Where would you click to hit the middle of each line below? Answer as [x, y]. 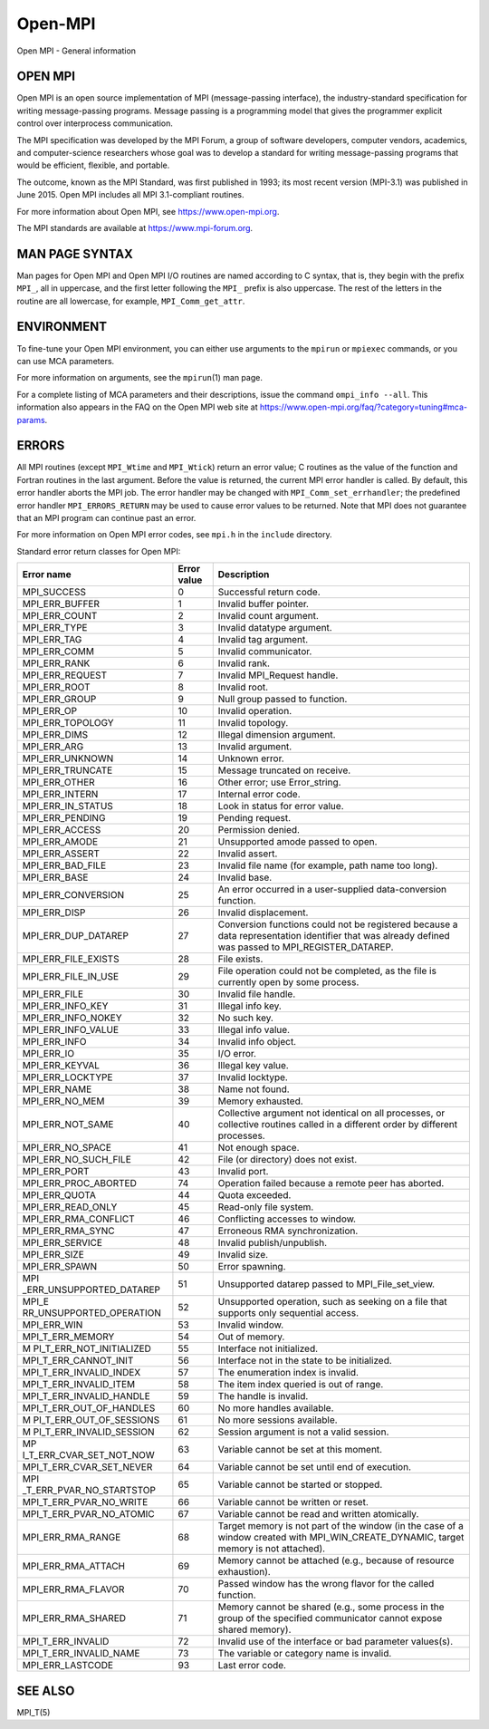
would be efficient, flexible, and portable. [93, 165]
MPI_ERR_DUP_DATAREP [75, 936]
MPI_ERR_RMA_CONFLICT [78, 1219]
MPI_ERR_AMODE [60, 842]
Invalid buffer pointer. [264, 604]
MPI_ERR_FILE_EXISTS [71, 959]
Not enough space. [259, 1148]
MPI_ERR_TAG [52, 640]
